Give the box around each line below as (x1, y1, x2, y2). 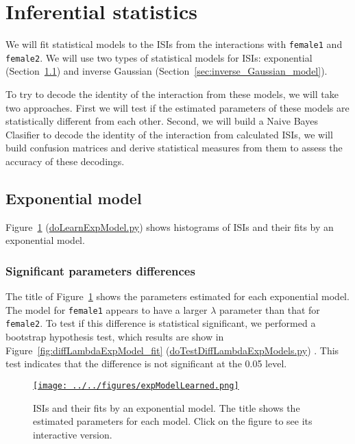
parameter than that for (219, 302, 320, 317)
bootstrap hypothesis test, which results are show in (5, 330, 224, 344)
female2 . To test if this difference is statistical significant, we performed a (5, 316, 316, 330)
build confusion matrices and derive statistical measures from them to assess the (5, 140, 343, 155)
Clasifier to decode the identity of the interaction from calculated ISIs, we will (5, 127, 333, 141)
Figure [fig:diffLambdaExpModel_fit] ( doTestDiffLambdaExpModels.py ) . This (5, 343, 339, 357)
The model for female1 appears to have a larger (5, 302, 208, 317)
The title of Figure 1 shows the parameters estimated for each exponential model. (5, 289, 350, 304)
